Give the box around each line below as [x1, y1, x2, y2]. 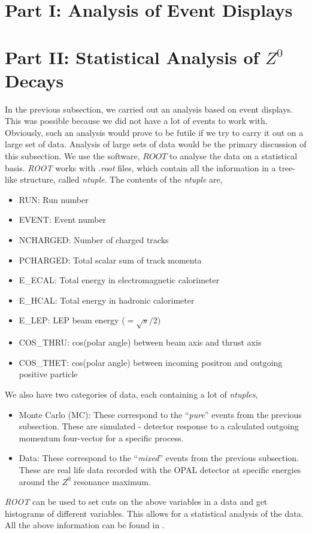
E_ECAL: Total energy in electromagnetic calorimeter [19, 274, 220, 286]
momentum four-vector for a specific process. [19, 431, 184, 444]
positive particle [19, 368, 78, 380]
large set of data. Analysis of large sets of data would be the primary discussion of [5, 138, 307, 150]
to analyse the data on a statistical [169, 150, 298, 162]
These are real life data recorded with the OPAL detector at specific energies [19, 463, 301, 476]
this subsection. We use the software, [5, 150, 140, 162]
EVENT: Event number [19, 213, 107, 226]
